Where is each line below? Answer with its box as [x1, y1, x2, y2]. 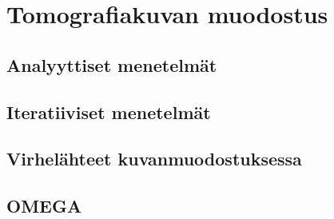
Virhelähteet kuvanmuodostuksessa [6, 146, 302, 171]
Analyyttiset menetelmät [6, 52, 217, 77]
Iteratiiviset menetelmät [6, 99, 211, 124]
